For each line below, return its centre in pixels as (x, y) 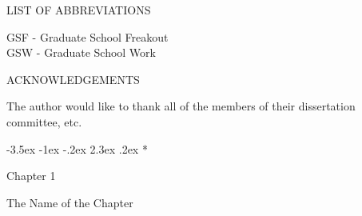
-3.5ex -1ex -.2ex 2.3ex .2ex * (77, 148)
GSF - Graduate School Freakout (88, 36)
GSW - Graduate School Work (81, 52)
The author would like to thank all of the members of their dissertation (181, 106)
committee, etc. (44, 121)
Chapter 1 (31, 176)
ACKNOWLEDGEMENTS (73, 79)
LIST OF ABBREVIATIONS (79, 10)
